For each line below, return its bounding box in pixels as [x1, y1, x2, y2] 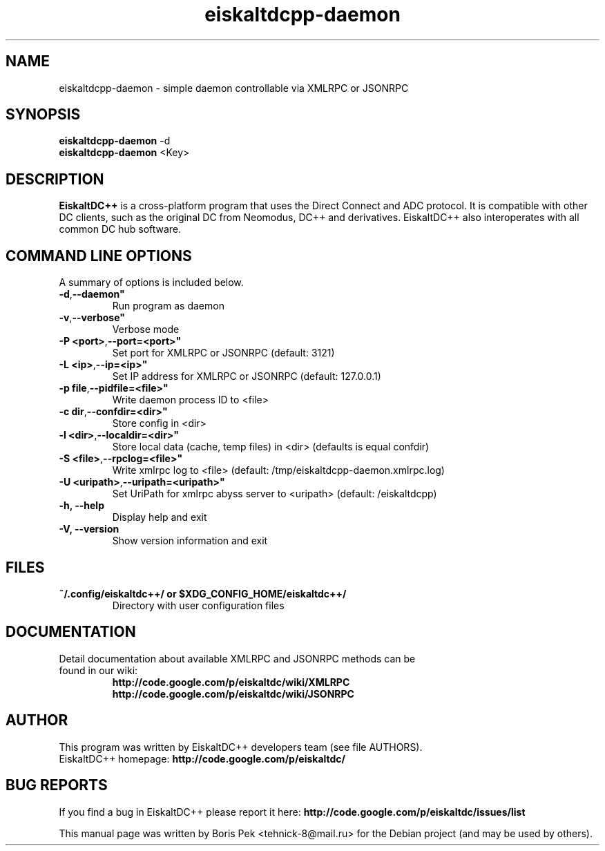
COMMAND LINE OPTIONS [6, 247, 192, 265]
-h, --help [59, 499, 104, 512]
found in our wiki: [59, 664, 138, 676]
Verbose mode [112, 323, 180, 336]
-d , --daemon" [59, 288, 125, 300]
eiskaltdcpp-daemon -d [59, 135, 171, 147]
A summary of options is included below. [59, 276, 244, 289]
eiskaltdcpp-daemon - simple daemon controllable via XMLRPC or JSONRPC [59, 82, 409, 94]
